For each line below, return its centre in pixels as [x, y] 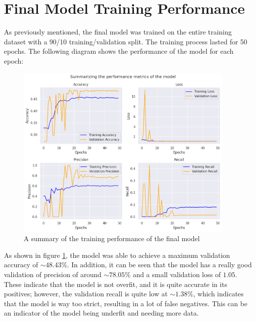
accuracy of [21, 265]
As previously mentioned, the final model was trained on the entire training [118, 32]
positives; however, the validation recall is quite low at [86, 294]
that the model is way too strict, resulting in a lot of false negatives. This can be [126, 303]
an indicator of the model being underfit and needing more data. [101, 313]
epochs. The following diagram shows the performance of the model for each [119, 51]
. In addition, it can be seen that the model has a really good [160, 265]
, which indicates [218, 294]
